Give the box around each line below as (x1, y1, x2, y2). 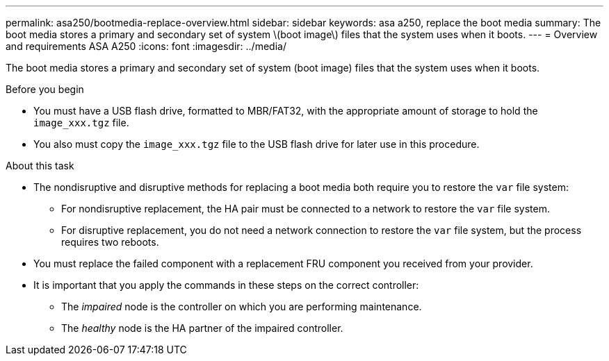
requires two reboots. (61, 236, 159, 248)
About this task (6, 160, 74, 171)
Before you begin (6, 83, 84, 95)
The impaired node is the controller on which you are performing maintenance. (61, 301, 422, 312)
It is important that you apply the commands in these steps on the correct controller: (33, 279, 419, 291)
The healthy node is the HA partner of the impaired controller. (61, 322, 343, 334)
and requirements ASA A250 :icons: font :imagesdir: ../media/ (6, 40, 286, 52)
